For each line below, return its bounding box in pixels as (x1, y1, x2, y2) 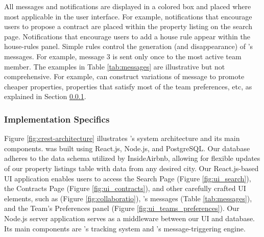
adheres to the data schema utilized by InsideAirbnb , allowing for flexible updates (4, 153, 260, 163)
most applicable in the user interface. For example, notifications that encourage (4, 11, 252, 21)
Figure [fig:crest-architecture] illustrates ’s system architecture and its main (4, 133, 240, 144)
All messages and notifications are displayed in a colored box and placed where (4, 1, 251, 11)
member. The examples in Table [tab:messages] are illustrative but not (4, 61, 225, 72)
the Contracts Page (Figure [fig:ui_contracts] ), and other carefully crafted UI (4, 183, 246, 194)
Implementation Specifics (4, 112, 110, 125)
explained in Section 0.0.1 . (4, 91, 86, 102)
